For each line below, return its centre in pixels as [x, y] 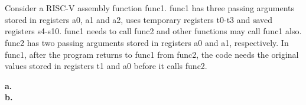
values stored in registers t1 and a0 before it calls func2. [106, 66]
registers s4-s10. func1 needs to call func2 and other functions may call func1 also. [153, 31]
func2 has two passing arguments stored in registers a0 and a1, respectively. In [147, 42]
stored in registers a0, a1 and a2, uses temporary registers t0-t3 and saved [139, 19]
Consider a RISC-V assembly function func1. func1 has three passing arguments [150, 8]
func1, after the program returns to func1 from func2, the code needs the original [152, 54]
